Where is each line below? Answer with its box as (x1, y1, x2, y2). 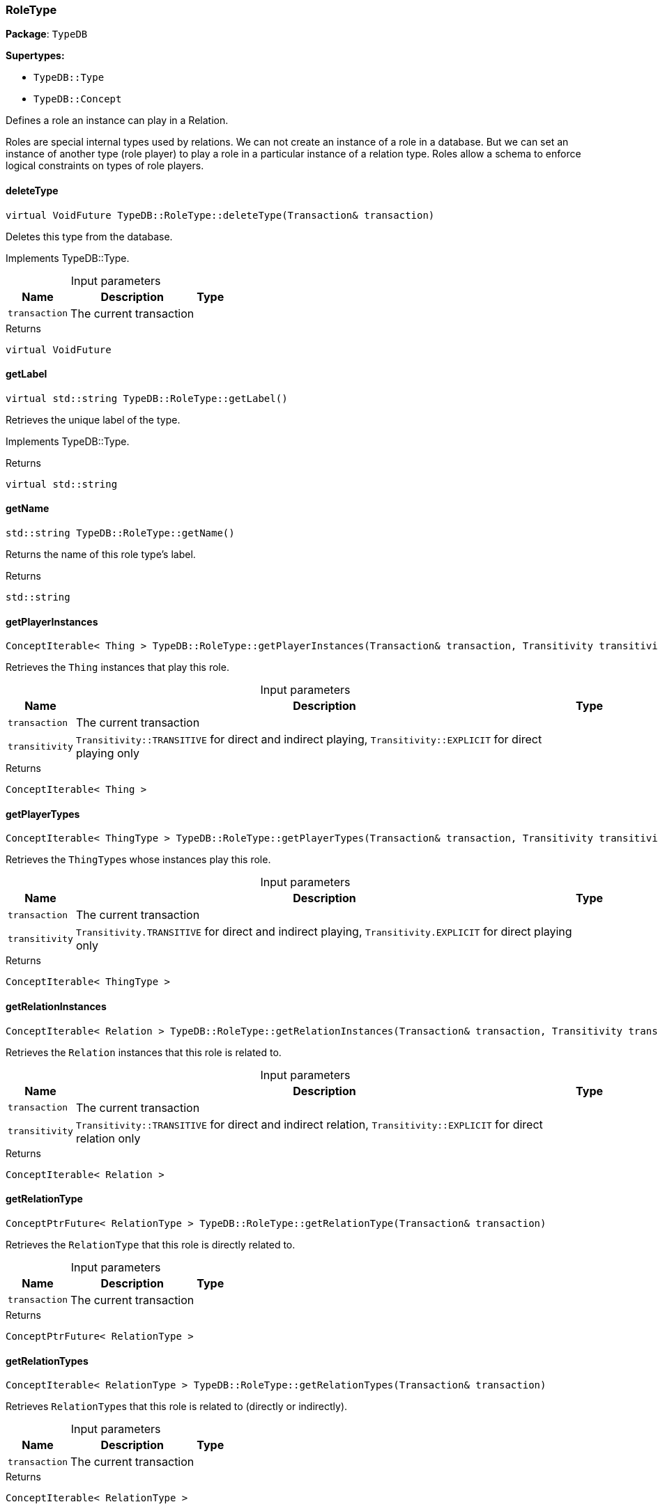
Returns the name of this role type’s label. (6, 548, 196, 561)
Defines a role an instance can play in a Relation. (6, 114, 229, 127)
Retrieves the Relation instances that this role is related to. (6, 1046, 282, 1058)
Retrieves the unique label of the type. (6, 413, 181, 426)
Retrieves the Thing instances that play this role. (6, 661, 229, 674)
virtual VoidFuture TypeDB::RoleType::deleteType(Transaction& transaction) (6, 209, 435, 221)
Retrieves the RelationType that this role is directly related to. (6, 1238, 296, 1251)
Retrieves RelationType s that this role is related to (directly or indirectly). (6, 1400, 348, 1413)
